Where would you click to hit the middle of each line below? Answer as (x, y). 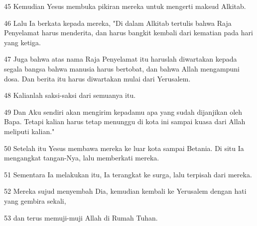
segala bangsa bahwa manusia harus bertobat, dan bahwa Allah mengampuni (122, 68)
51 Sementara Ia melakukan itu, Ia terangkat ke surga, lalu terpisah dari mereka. (128, 174)
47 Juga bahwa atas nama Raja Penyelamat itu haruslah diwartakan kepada (121, 59)
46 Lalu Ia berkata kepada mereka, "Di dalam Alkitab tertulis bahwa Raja (118, 23)
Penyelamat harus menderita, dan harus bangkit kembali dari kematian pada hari (128, 33)
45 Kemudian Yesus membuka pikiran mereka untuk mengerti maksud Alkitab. (125, 6)
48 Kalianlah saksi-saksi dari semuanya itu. (70, 95)
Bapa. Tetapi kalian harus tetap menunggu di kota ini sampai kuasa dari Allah (125, 121)
